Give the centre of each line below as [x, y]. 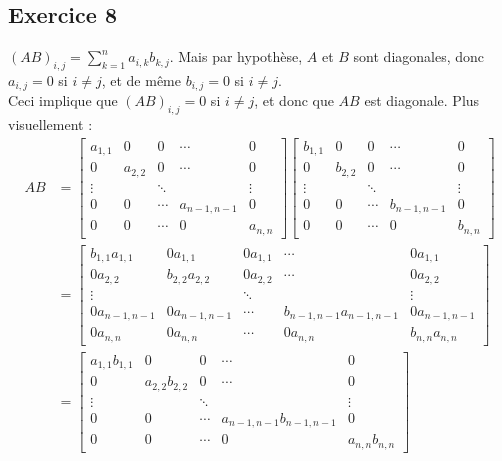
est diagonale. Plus [422, 100]
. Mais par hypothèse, [236, 56]
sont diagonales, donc [419, 56]
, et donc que [294, 100]
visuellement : [50, 124]
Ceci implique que [63, 100]
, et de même [141, 80]
